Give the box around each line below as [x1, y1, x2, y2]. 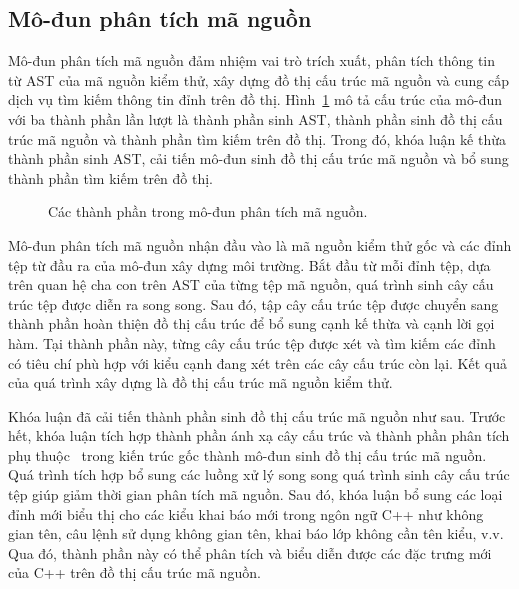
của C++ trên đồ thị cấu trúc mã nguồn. [8, 562, 261, 583]
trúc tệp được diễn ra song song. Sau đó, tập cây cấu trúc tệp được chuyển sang [8, 293, 499, 314]
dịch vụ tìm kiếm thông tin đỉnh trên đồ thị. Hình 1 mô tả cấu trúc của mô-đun [8, 89, 503, 110]
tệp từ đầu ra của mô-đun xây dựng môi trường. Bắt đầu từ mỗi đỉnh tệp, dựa [8, 254, 491, 275]
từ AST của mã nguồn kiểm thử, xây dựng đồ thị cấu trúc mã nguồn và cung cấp [8, 69, 509, 90]
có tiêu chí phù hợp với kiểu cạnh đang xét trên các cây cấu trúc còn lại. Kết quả [8, 352, 507, 373]
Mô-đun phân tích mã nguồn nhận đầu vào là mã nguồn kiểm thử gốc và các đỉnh [8, 234, 512, 255]
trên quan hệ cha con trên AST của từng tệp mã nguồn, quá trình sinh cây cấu [8, 274, 494, 295]
